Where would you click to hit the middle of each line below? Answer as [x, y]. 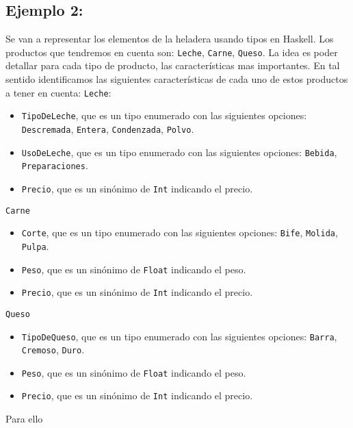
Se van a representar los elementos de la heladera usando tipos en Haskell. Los [170, 39]
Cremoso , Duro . [53, 350]
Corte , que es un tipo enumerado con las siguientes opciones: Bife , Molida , [180, 232]
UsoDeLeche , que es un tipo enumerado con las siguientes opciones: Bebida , [179, 152]
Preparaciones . [55, 165]
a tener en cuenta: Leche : [58, 92]
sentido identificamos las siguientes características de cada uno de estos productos [177, 79]
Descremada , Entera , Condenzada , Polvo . [108, 128]
